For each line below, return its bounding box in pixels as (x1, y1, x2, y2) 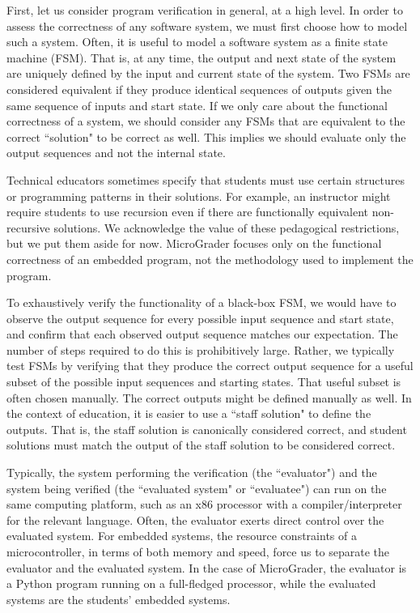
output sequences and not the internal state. (6, 144, 226, 161)
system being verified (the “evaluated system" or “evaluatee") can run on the (6, 479, 387, 496)
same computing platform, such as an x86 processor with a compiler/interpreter (6, 496, 402, 513)
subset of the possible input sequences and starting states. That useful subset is (6, 373, 401, 390)
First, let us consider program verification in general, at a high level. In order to (6, 2, 403, 18)
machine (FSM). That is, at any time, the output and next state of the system (6, 49, 397, 66)
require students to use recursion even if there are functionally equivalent (6, 203, 368, 220)
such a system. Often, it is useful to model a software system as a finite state (6, 33, 388, 50)
